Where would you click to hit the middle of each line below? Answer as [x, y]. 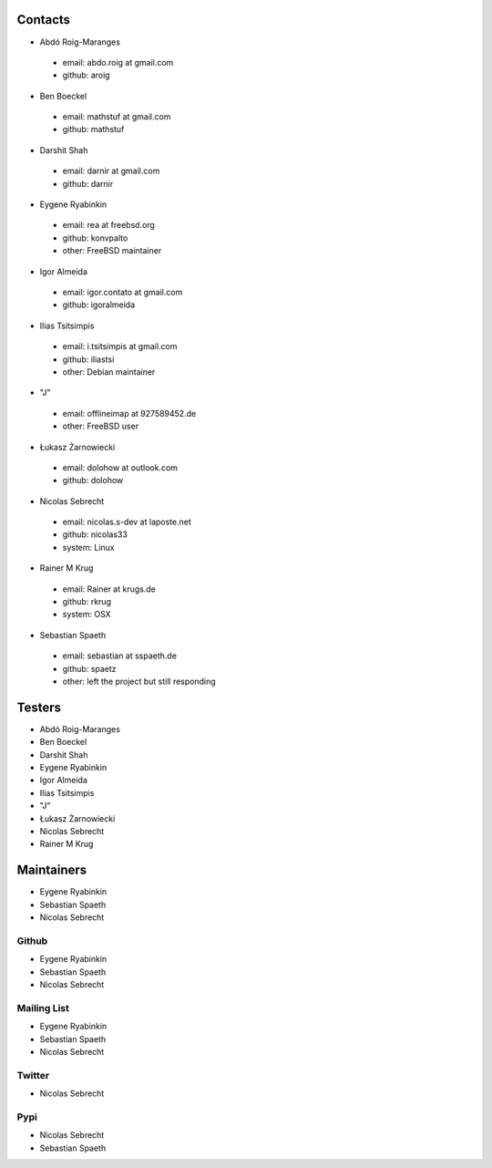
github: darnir [88, 183]
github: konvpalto [95, 238]
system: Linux [88, 547]
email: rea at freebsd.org [108, 225]
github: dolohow [93, 481]
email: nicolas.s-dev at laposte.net [127, 522]
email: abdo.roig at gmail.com [118, 62]
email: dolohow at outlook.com [120, 467]
